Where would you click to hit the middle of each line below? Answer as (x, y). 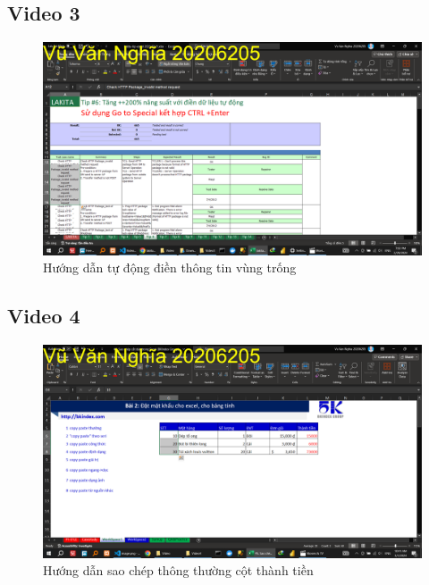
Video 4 (44, 316)
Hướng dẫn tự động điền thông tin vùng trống (170, 267)
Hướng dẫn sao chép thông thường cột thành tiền (178, 570)
